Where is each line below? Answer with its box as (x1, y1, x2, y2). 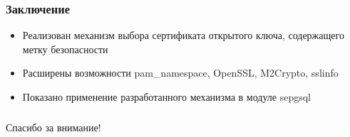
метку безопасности (22, 41, 108, 56)
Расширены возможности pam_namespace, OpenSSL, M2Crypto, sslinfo (22, 65, 339, 80)
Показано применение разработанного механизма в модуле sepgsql (22, 89, 311, 104)
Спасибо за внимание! (6, 119, 101, 134)
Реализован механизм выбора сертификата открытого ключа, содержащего (22, 28, 344, 43)
